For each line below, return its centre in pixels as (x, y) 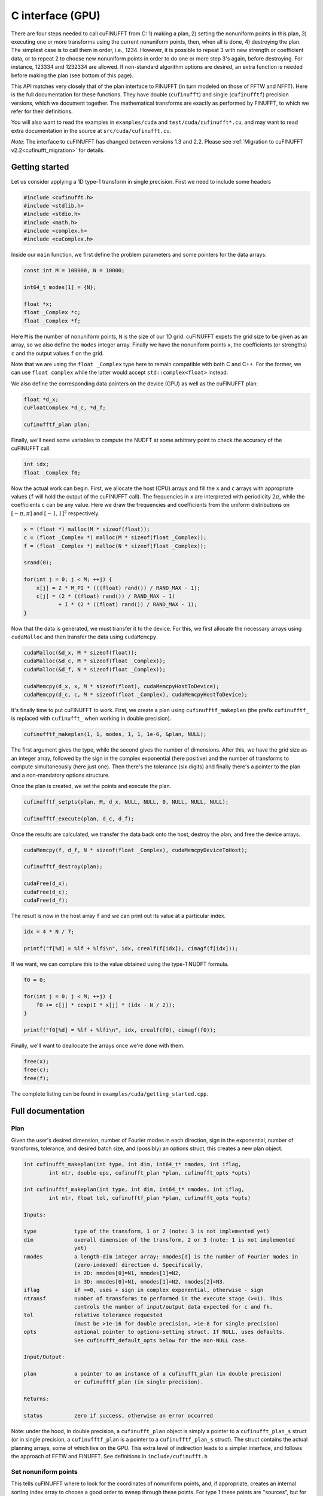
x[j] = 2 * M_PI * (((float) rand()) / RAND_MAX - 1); (118, 588)
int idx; (36, 464)
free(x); (36, 1061)
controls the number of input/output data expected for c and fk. (173, 1307)
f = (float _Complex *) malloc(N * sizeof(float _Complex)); (115, 546)
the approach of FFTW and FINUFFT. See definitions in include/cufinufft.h (109, 1457)
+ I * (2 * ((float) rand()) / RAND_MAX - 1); (128, 605)
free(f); (36, 1078)
